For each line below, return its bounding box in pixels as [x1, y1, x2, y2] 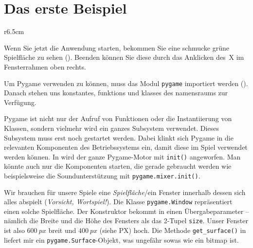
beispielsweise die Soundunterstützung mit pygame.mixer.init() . [4, 170, 200, 180]
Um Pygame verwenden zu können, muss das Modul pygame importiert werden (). [4, 78, 248, 88]
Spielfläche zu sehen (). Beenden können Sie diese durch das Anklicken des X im [4, 52, 244, 62]
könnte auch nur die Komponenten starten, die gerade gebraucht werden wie [4, 161, 232, 171]
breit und [48, 225, 76, 235]
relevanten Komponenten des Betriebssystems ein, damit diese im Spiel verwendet [4, 142, 248, 152]
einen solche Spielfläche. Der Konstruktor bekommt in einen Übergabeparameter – [4, 206, 249, 216]
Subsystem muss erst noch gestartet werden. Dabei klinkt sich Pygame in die [4, 132, 234, 142]
